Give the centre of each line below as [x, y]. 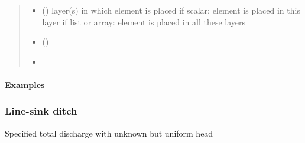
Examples [25, 84]
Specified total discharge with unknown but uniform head [109, 133]
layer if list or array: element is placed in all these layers [144, 22]
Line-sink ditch [41, 111]
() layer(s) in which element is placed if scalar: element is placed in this [171, 10]
